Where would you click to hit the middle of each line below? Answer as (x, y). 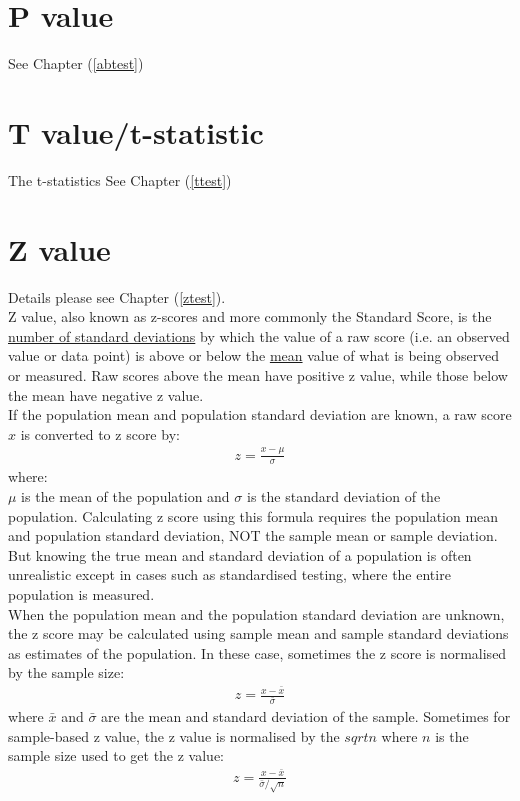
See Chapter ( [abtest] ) (76, 63)
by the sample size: (66, 672)
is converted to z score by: (100, 433)
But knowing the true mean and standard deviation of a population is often (240, 554)
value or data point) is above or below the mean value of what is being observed (254, 355)
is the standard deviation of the (343, 496)
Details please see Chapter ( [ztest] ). (117, 296)
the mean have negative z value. (106, 394)
